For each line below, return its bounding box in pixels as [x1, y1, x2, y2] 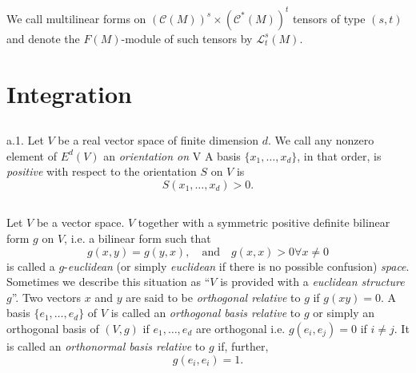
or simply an [313, 304, 375, 321]
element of [6, 147, 57, 164]
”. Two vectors [11, 288, 82, 305]
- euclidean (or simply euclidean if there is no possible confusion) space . [64, 257, 410, 274]
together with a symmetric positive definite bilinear [138, 214, 390, 231]
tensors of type [293, 10, 366, 26]
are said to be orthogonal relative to [126, 288, 301, 305]
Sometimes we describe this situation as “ [6, 273, 210, 290]
